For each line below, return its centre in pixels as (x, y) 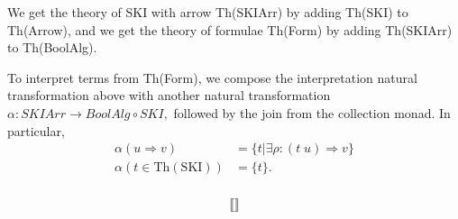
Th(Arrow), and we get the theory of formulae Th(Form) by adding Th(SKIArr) (230, 29)
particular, (36, 130)
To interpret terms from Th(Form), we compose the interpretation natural (212, 77)
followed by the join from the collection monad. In (312, 112)
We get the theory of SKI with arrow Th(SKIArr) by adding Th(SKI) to (208, 12)
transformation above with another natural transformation (169, 95)
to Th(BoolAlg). (52, 47)
